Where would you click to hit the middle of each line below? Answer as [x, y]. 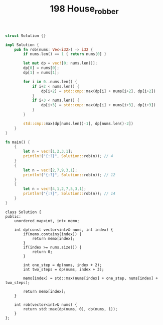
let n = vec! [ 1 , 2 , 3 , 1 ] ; [48, 152]
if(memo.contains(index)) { [52, 234]
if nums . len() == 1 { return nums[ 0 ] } [65, 54]
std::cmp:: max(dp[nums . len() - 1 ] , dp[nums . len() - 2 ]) [78, 123]
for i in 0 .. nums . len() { [50, 82]
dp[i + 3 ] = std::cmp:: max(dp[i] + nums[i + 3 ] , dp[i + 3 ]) [98, 105]
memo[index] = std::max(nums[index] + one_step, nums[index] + [91, 278]
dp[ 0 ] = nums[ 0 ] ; [41, 68]
